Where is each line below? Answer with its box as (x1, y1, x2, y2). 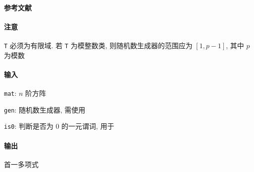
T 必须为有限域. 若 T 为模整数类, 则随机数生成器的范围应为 (4, 40, 193, 50)
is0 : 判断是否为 (4, 121, 54, 131)
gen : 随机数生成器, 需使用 (4, 104, 85, 115)
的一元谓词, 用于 (61, 121, 114, 131)
